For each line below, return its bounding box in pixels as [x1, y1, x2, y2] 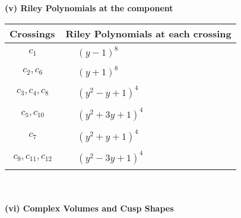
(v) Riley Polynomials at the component [5, 2, 173, 14]
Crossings [9, 26, 55, 40]
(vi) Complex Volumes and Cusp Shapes [5, 202, 174, 214]
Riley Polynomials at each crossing [65, 26, 232, 40]
